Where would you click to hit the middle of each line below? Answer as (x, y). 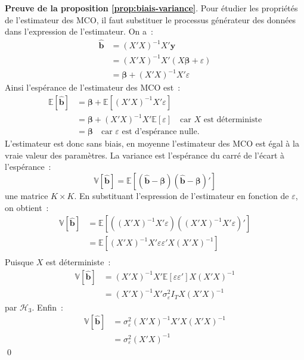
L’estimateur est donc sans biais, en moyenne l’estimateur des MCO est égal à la (152, 143)
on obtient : (27, 207)
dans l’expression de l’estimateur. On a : (79, 31)
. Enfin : (47, 307)
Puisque (19, 262)
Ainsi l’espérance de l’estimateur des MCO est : (93, 87)
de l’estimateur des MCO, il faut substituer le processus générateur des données (151, 19)
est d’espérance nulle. (161, 132)
